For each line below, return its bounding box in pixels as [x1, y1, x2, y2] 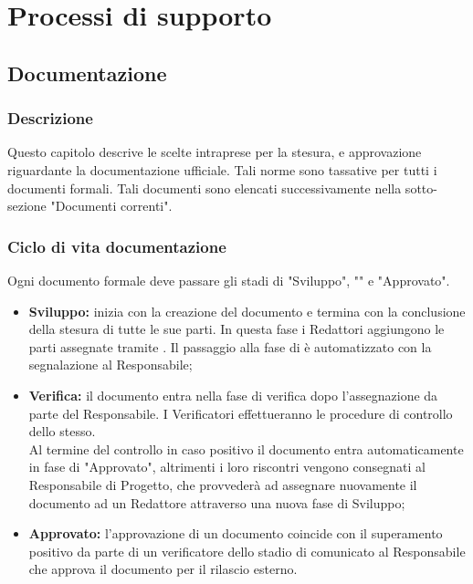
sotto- [405, 178, 437, 197]
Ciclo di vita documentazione [7, 235, 226, 257]
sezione [7, 196, 47, 215]
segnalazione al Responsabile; [28, 355, 193, 374]
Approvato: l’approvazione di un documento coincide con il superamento [28, 524, 443, 543]
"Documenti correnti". [50, 196, 173, 215]
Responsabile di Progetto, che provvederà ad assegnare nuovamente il [28, 474, 417, 494]
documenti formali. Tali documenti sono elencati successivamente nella [7, 178, 402, 197]
